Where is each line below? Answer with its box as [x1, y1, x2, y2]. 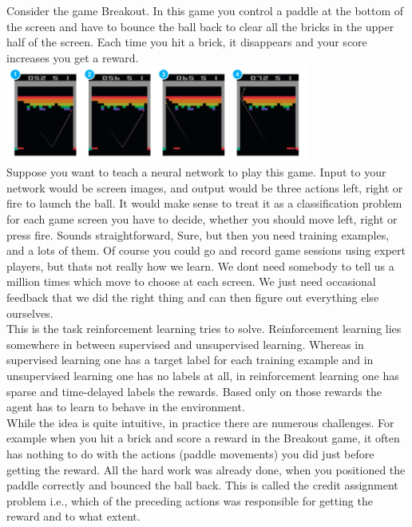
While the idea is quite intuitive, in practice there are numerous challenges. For [6, 414, 394, 430]
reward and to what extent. [6, 508, 141, 525]
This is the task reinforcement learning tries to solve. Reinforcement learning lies [6, 320, 402, 337]
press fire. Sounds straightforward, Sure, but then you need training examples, [6, 226, 390, 243]
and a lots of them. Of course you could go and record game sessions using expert [6, 242, 406, 259]
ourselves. [6, 304, 53, 321]
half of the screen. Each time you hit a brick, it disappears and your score [6, 34, 367, 50]
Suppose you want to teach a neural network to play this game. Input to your [6, 164, 386, 180]
